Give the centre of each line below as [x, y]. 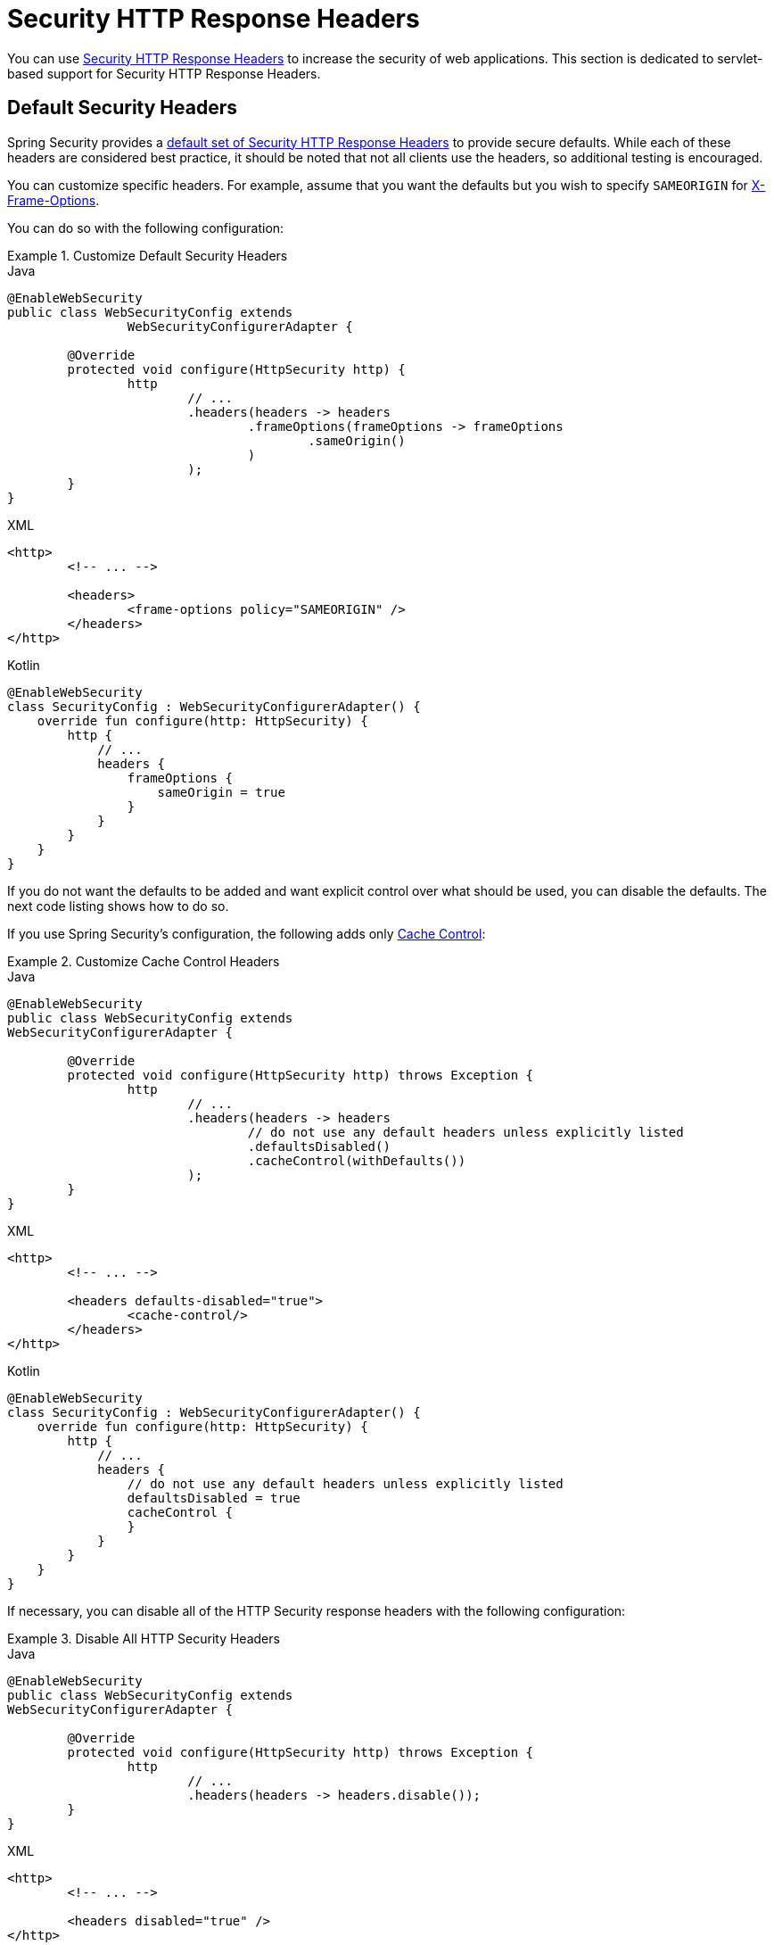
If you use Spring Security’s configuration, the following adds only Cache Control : [247, 933]
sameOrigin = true [221, 792]
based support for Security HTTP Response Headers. [164, 73]
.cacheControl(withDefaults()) [357, 1160]
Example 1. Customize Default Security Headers [148, 255]
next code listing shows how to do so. [118, 906]
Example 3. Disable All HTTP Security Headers [144, 1638]
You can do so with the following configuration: [146, 228]
